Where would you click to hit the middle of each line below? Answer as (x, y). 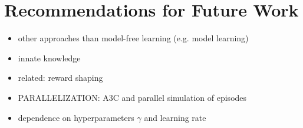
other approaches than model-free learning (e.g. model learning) (133, 38)
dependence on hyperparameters (76, 117)
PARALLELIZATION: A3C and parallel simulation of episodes (132, 97)
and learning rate (175, 117)
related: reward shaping (60, 78)
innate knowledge (49, 58)
